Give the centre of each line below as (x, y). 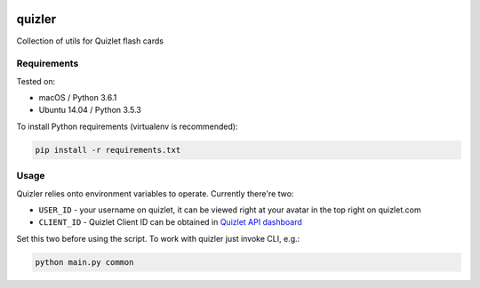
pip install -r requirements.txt (108, 150)
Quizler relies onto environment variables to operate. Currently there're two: (155, 193)
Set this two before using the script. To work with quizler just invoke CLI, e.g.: (158, 238)
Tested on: (36, 81)
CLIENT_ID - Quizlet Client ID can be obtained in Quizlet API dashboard (170, 222)
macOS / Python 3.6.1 (78, 98)
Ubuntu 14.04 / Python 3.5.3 (90, 110)
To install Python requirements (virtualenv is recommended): (127, 126)
